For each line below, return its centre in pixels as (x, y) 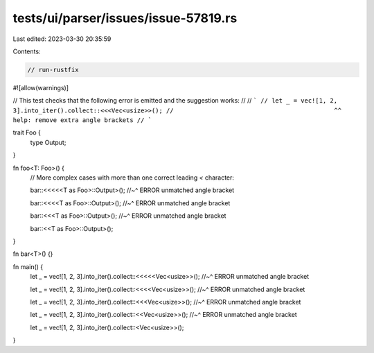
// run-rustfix (53, 70)
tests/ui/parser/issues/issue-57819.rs (125, 18)
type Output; (48, 142)
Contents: (27, 51)
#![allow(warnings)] (41, 87)
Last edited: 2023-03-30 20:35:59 (62, 39)
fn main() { (28, 266)
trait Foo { (27, 132)
